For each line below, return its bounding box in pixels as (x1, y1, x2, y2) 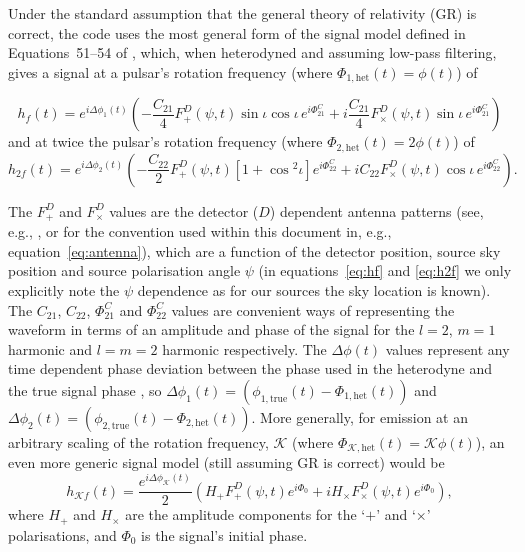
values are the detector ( (109, 200, 259, 221)
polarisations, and (8, 524, 117, 545)
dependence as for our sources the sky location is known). (137, 279, 491, 300)
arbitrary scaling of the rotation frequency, (8, 431, 269, 452)
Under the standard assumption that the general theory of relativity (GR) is (8, 3, 477, 23)
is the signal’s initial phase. (141, 524, 308, 545)
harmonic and (8, 338, 93, 359)
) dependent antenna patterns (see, (269, 200, 484, 221)
